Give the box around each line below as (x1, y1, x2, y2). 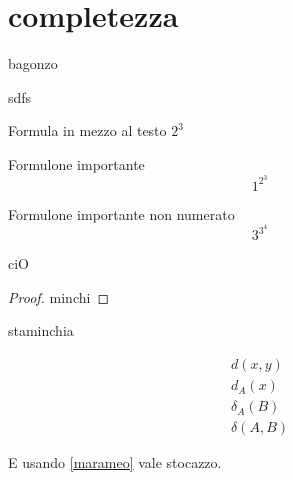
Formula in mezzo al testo (8, 120, 167, 141)
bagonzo (8, 53, 58, 74)
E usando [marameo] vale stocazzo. (8, 452, 222, 473)
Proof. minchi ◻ (8, 286, 110, 307)
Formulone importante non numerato (8, 203, 235, 224)
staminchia (8, 320, 74, 341)
